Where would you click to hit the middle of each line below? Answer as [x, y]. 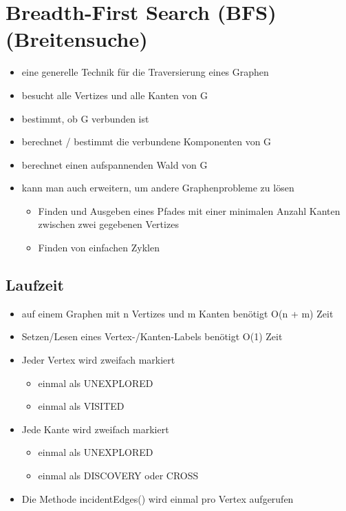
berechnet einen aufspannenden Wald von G [115, 164]
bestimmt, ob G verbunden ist [85, 118]
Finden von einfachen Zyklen [99, 248]
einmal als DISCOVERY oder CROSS [118, 476]
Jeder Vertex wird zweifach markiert [98, 360]
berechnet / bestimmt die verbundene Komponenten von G [147, 142]
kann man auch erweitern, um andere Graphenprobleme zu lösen [158, 188]
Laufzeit [35, 285]
